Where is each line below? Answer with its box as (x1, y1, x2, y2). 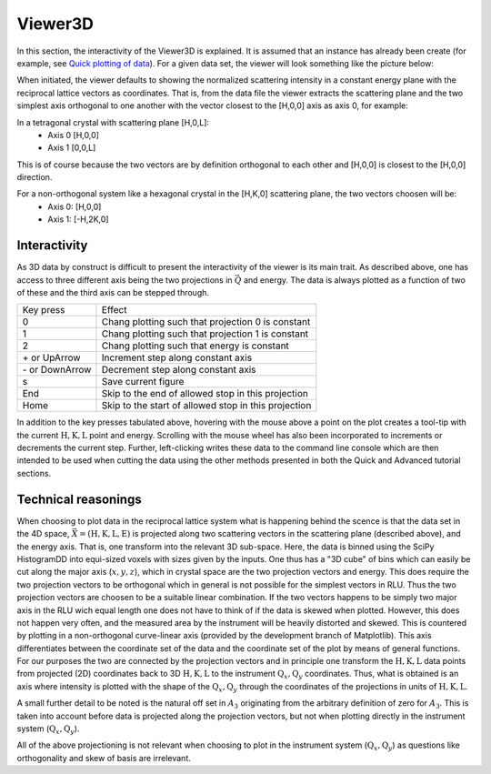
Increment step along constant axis (101, 351, 253, 364)
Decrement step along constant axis (101, 364, 256, 377)
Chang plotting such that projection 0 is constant (101, 316, 311, 328)
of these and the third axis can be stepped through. (16, 286, 209, 297)
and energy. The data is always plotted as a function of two (243, 274, 466, 286)
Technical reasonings (16, 491, 142, 507)
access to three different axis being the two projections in (16, 274, 233, 286)
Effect (101, 304, 127, 317)
